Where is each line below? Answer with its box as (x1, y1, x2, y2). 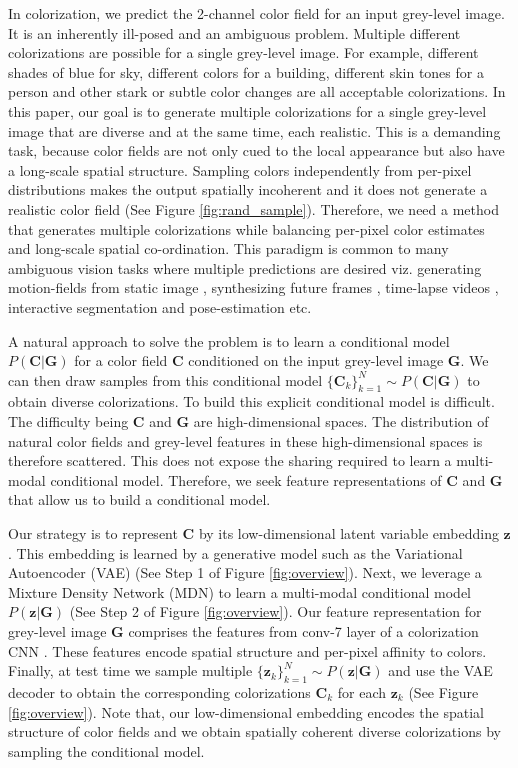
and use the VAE (388, 660, 493, 681)
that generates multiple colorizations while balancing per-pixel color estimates (8, 218, 485, 239)
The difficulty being (8, 411, 129, 432)
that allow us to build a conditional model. (8, 489, 271, 510)
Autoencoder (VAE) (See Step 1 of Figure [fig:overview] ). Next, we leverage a (8, 562, 482, 583)
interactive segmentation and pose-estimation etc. (8, 296, 312, 317)
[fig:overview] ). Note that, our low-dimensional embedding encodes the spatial (8, 701, 484, 722)
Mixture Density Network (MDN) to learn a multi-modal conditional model (8, 581, 471, 602)
